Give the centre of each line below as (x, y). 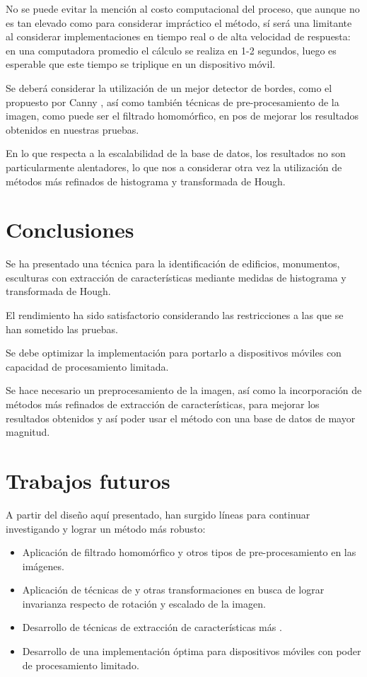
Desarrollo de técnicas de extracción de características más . (152, 627)
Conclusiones (70, 230)
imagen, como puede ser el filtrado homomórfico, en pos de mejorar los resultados (182, 116)
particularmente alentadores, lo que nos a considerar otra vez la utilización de (174, 167)
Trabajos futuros (88, 480)
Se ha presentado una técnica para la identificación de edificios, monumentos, (173, 264)
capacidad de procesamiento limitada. (87, 366)
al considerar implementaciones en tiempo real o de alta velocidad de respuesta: (178, 36)
